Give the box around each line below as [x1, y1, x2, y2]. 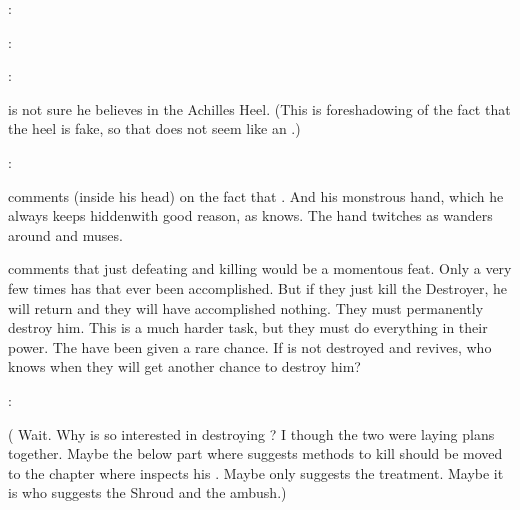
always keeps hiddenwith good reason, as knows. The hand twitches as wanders [8, 205, 493, 226]
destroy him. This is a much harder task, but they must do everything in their [8, 317, 488, 338]
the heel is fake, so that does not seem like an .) [8, 118, 301, 139]
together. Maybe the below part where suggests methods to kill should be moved [8, 443, 503, 464]
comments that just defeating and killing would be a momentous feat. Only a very [8, 258, 512, 279]
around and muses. [8, 224, 123, 245]
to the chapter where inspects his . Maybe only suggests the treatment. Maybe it [8, 462, 504, 483]
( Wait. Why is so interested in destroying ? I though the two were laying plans [8, 423, 495, 444]
